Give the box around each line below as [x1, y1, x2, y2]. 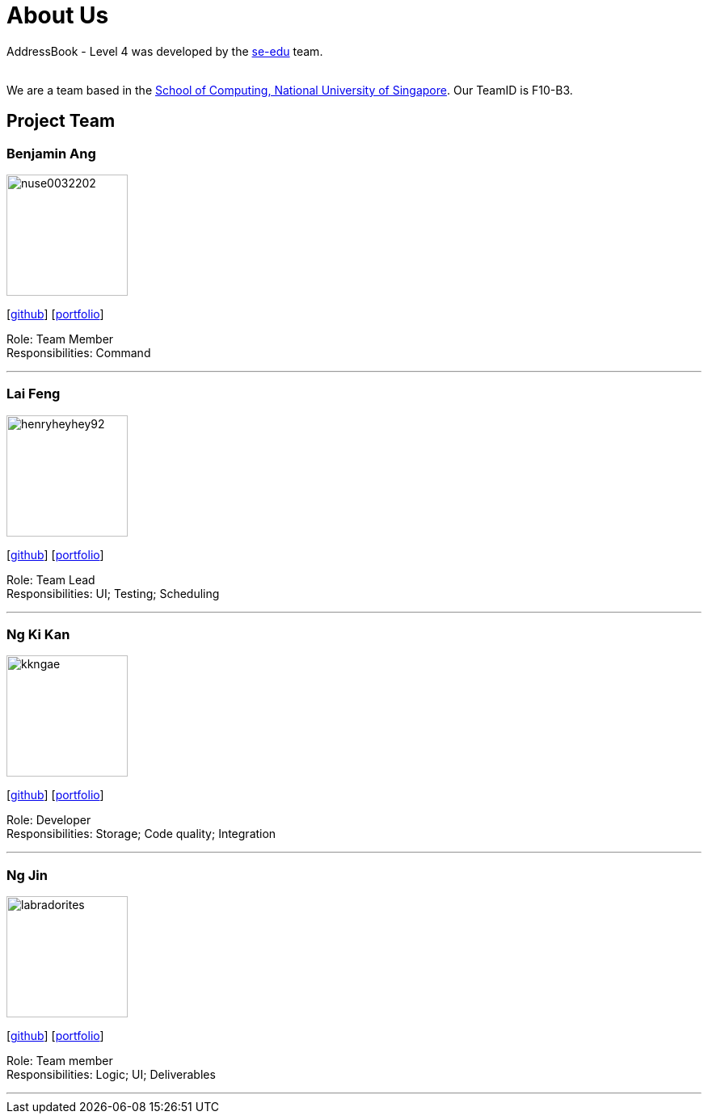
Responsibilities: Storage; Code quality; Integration [6, 827, 276, 841]
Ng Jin [6, 866, 48, 883]
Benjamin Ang [6, 145, 96, 162]
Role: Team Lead [6, 572, 95, 587]
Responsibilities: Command [6, 345, 151, 360]
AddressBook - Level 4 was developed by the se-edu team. [6, 44, 323, 58]
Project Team [6, 111, 116, 132]
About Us [6, 2, 109, 29]
